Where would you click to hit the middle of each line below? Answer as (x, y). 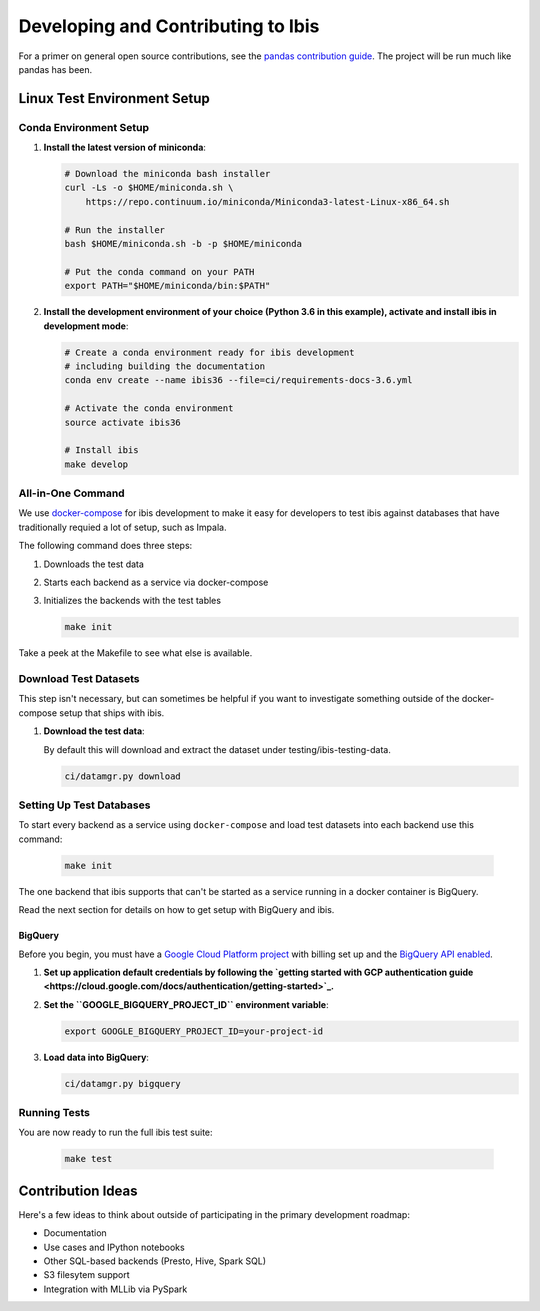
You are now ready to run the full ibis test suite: (116, 1132)
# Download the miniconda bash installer (167, 174)
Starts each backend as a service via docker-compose (156, 582)
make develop (96, 464)
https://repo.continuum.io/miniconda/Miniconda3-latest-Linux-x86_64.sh (267, 201)
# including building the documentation (164, 366)
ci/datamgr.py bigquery (123, 1083)
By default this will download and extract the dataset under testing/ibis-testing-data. (217, 749)
